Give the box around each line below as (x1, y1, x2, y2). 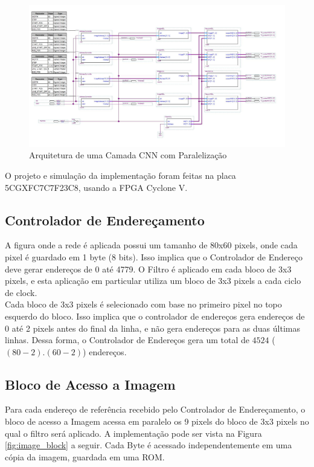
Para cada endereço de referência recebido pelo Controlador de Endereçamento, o (5, 403, 306, 416)
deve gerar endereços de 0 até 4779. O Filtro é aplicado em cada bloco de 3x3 (5, 262, 292, 275)
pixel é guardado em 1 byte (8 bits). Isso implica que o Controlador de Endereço (5, 250, 303, 263)
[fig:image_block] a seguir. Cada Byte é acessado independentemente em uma (5, 439, 292, 451)
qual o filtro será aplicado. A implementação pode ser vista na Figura (5, 427, 262, 439)
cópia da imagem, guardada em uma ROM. (5, 450, 165, 463)
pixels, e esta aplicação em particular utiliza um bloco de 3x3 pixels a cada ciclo (5, 274, 301, 287)
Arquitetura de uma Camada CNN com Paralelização (29, 149, 227, 161)
